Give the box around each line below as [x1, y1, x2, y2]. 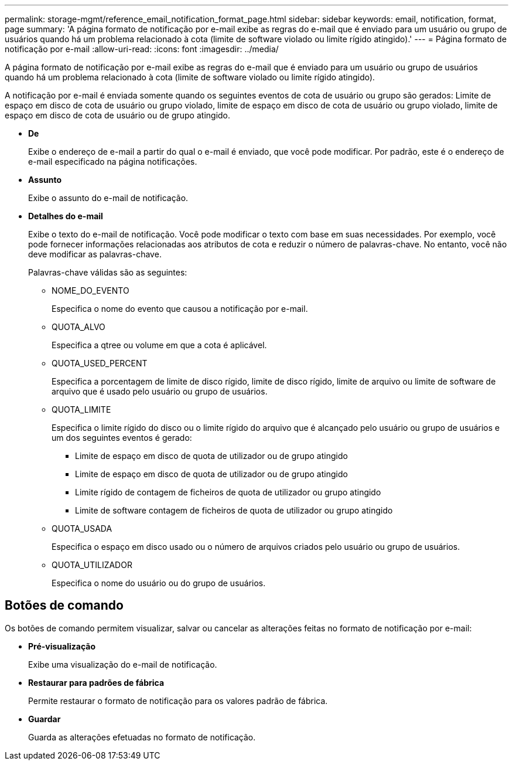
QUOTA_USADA [52, 523, 112, 533]
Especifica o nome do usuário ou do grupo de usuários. [52, 578, 266, 588]
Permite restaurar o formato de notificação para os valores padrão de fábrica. [28, 695, 328, 706]
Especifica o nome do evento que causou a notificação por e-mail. [52, 304, 308, 314]
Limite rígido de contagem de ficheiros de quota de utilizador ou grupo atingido [75, 487, 381, 497]
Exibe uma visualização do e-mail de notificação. [28, 659, 217, 669]
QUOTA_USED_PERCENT [52, 358, 148, 368]
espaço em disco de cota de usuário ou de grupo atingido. [5, 110, 231, 120]
